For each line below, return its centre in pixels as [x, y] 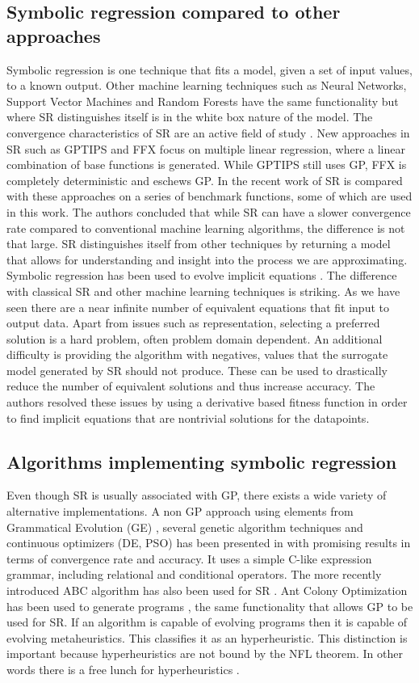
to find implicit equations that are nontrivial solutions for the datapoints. [188, 417]
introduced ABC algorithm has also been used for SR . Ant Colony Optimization [207, 590]
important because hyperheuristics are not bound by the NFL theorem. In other [205, 653]
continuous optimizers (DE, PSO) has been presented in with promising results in [209, 543]
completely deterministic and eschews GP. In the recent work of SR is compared [205, 180]
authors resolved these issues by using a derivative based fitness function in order [207, 402]
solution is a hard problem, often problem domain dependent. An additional [195, 338]
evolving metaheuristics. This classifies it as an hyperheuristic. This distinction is [207, 637]
